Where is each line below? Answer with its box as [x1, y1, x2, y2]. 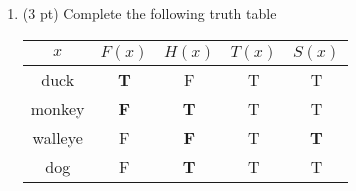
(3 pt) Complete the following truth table [22, 3, 277, 23]
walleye [32, 125, 83, 149]
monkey [30, 96, 85, 120]
